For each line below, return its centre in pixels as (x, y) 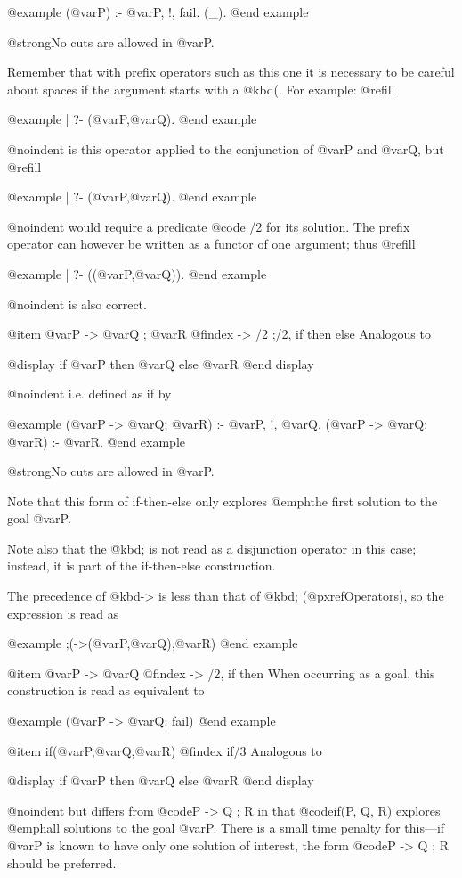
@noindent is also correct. (77, 304)
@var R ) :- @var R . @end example (96, 441)
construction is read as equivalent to (106, 690)
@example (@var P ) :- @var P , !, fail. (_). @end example (158, 12)
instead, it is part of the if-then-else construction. (142, 566)
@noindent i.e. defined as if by (89, 394)
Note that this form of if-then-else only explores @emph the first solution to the (223, 501)
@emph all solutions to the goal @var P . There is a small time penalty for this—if (226, 828)
